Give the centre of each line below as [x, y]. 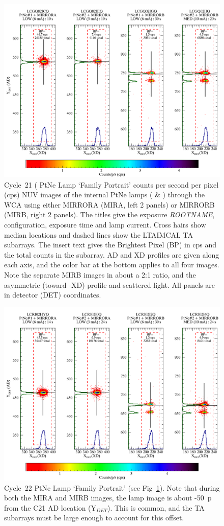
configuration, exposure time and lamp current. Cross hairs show [105, 225]
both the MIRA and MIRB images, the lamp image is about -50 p [108, 498]
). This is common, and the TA [156, 507]
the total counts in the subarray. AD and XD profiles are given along [112, 254]
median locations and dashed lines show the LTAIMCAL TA [99, 234]
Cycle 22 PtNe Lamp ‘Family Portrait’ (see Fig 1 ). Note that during [112, 487]
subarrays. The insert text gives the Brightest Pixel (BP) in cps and [110, 245]
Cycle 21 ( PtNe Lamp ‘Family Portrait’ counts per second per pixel [111, 184]
